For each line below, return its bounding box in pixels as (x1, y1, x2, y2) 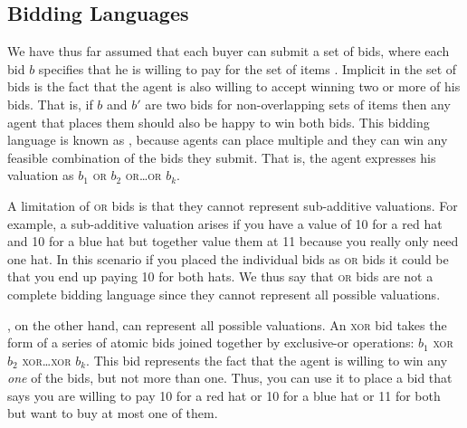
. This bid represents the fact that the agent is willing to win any (86, 350, 448, 369)
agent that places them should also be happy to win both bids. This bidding (7, 112, 430, 131)
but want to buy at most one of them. (7, 404, 218, 423)
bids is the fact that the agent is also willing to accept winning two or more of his (7, 77, 461, 96)
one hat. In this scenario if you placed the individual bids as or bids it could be (7, 249, 449, 268)
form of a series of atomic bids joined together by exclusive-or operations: (7, 333, 415, 352)
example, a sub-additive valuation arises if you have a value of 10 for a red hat (7, 214, 443, 233)
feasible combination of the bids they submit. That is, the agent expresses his (7, 147, 436, 166)
